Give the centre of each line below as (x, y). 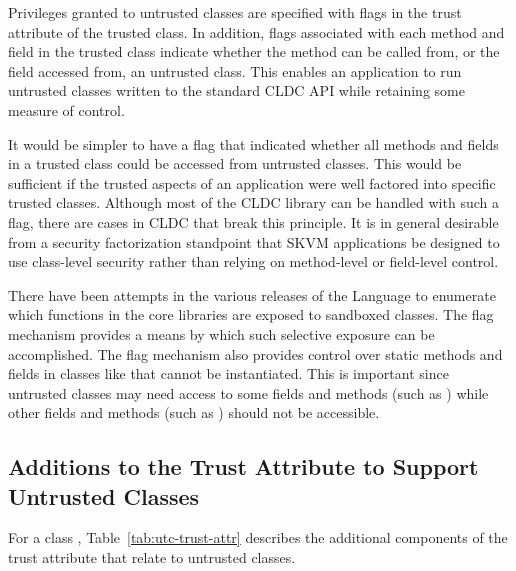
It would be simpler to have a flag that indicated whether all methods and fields (253, 143)
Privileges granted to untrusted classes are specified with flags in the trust (235, 12)
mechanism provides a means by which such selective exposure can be (221, 333)
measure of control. (66, 109)
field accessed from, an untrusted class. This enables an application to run (235, 70)
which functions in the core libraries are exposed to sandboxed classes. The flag (251, 314)
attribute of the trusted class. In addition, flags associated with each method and (256, 31)
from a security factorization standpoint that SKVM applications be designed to (254, 241)
